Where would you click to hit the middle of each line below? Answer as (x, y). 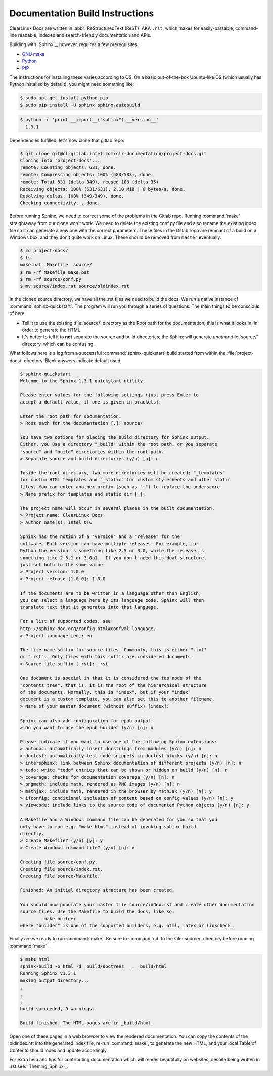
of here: (18, 313)
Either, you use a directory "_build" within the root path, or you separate (119, 444)
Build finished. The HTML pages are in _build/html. (87, 1023)
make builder (60, 918)
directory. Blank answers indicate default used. (73, 360)
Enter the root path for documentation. (71, 416)
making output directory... (55, 980)
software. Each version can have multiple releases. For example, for (109, 543)
